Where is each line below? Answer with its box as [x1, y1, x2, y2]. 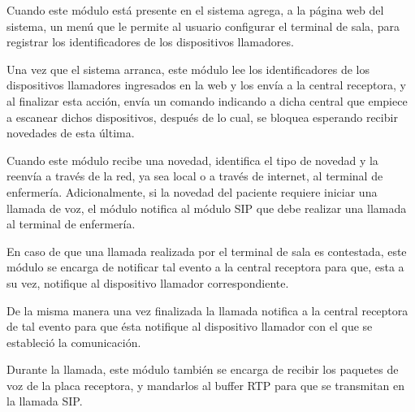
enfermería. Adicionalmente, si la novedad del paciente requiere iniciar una [6, 183, 378, 200]
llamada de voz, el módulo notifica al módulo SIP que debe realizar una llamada [6, 199, 407, 216]
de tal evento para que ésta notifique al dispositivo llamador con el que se [6, 318, 373, 335]
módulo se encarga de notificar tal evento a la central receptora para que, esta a [6, 258, 404, 275]
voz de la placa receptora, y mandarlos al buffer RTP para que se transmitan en [6, 376, 405, 393]
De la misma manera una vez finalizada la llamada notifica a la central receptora [6, 301, 409, 319]
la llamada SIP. [6, 392, 83, 410]
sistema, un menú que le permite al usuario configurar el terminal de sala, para [6, 17, 400, 34]
